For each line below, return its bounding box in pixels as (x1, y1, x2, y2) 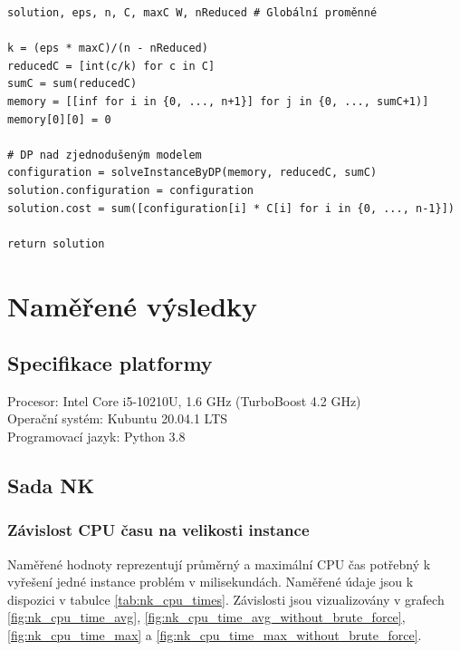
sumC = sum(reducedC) (7, 77, 138, 91)
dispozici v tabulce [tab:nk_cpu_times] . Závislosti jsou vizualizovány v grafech (7, 589, 445, 608)
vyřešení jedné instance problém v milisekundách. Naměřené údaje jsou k (7, 572, 414, 591)
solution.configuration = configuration (7, 183, 254, 197)
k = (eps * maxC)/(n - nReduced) (7, 42, 208, 55)
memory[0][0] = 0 (7, 112, 111, 126)
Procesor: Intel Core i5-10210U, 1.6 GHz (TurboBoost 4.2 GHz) (7, 391, 361, 410)
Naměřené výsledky (7, 287, 258, 324)
